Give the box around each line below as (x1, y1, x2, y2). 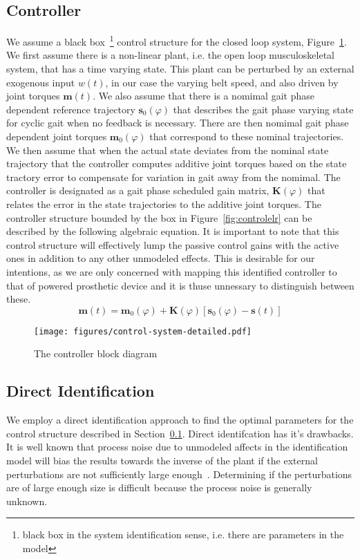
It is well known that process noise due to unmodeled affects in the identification (6, 439, 348, 454)
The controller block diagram (34, 346, 158, 361)
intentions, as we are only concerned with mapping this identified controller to (6, 264, 337, 278)
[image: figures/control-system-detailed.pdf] (34, 326, 252, 337)
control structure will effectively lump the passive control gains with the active (6, 237, 339, 252)
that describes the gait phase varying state (173, 102, 354, 116)
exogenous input (6, 75, 75, 89)
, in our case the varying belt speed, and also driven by (105, 75, 339, 89)
